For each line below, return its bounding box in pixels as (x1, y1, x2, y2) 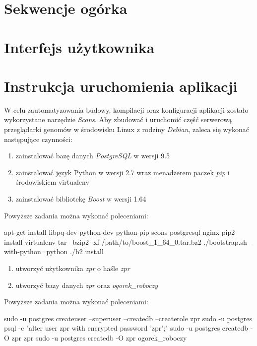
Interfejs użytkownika (4, 37, 155, 57)
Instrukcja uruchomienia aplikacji (4, 75, 238, 96)
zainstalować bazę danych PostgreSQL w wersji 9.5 (15, 150, 170, 161)
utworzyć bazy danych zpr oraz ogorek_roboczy (15, 279, 158, 290)
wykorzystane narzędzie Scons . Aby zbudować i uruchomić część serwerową (4, 114, 232, 125)
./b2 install (70, 246, 104, 257)
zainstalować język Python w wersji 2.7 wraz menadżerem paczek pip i (15, 167, 230, 177)
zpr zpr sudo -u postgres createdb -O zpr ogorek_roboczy (11, 332, 187, 343)
